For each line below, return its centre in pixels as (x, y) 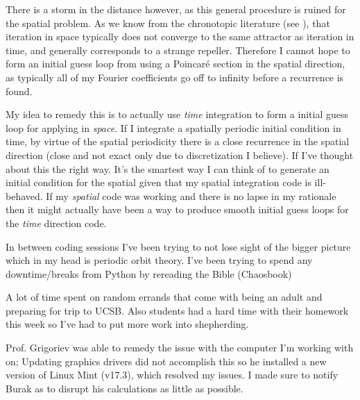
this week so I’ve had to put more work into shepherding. (127, 324)
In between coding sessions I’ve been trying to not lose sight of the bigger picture (178, 246)
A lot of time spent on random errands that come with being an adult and (164, 297)
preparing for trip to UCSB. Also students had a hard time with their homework (177, 310)
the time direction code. (56, 223)
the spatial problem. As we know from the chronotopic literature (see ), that (168, 23)
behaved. (24, 195)
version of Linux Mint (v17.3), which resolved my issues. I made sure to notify (172, 375)
